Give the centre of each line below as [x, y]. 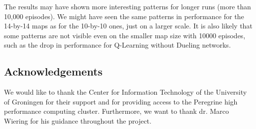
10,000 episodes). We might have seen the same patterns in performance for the [124, 16]
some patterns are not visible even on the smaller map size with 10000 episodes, [125, 35]
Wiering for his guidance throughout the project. [78, 120]
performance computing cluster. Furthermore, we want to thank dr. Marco [116, 111]
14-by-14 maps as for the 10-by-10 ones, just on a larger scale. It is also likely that [128, 26]
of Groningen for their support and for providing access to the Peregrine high [121, 101]
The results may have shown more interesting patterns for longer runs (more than [128, 6]
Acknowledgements [53, 71]
